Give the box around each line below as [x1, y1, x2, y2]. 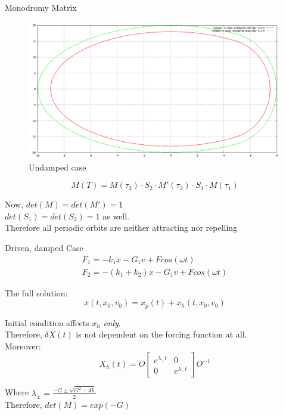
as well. [102, 209, 130, 222]
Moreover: [5, 339, 41, 352]
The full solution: [5, 286, 68, 299]
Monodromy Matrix [5, 1, 77, 13]
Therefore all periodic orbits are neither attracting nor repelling [5, 221, 238, 234]
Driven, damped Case [5, 241, 83, 253]
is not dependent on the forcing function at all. [76, 328, 247, 340]
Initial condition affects [5, 316, 89, 329]
